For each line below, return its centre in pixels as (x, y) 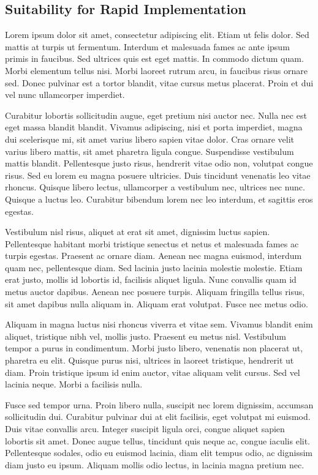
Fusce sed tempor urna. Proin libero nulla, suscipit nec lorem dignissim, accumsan (159, 404)
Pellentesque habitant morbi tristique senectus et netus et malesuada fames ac (152, 243)
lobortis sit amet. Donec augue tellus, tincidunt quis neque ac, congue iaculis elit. (158, 440)
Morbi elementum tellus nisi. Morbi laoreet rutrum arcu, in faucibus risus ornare (156, 70)
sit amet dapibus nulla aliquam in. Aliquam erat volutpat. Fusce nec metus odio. (157, 303)
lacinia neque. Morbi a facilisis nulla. (74, 384)
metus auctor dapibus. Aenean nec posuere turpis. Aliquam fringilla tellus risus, (155, 292)
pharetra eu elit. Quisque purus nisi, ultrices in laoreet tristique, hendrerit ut (150, 360)
